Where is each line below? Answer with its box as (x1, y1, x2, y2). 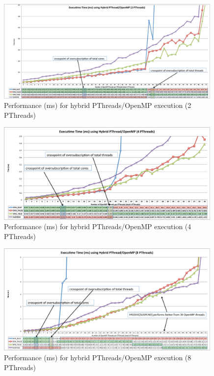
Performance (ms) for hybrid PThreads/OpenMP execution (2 (4, 100, 191, 110)
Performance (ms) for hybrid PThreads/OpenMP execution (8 (4, 352, 191, 362)
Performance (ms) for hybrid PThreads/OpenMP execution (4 (4, 221, 191, 232)
